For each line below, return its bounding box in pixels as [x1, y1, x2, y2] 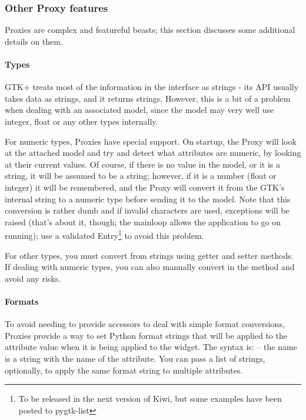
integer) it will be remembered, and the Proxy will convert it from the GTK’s [5, 181, 285, 193]
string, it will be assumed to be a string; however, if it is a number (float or [5, 169, 277, 182]
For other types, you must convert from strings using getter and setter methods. [5, 249, 294, 261]
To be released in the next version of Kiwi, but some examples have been [18, 392, 282, 405]
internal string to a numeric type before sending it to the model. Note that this [5, 192, 291, 205]
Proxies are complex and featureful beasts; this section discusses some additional [5, 24, 295, 36]
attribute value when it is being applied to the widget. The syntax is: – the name [5, 341, 297, 353]
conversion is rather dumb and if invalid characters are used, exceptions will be [5, 204, 290, 216]
